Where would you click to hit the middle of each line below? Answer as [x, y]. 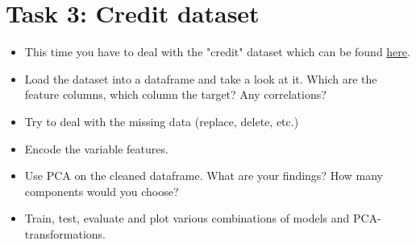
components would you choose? [102, 191]
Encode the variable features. [96, 148]
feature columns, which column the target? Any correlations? [175, 94]
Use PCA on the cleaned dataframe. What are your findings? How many [204, 176]
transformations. [65, 233]
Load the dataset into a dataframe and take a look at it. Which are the [201, 78]
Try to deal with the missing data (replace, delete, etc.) [162, 121]
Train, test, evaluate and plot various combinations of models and [187, 218]
